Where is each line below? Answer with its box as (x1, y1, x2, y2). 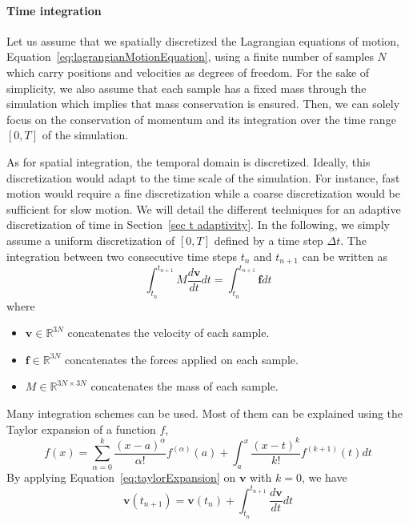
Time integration (6, 2, 102, 18)
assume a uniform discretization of (6, 231, 175, 248)
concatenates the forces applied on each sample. (64, 351, 299, 367)
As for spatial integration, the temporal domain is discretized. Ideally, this (6, 153, 371, 170)
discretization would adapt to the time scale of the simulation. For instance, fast (6, 169, 400, 186)
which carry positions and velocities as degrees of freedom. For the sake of (6, 63, 370, 80)
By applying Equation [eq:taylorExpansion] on (6, 468, 236, 485)
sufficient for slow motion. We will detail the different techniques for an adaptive (6, 200, 401, 217)
